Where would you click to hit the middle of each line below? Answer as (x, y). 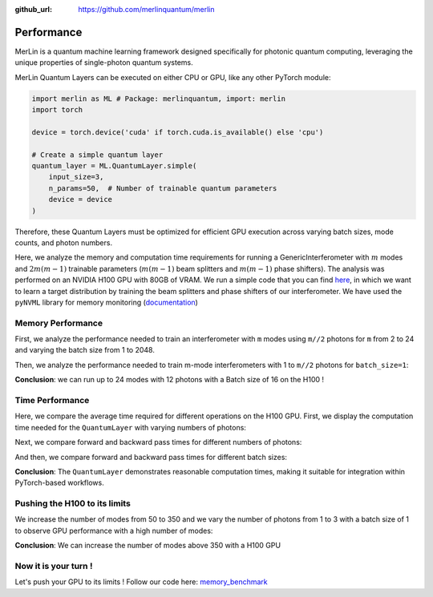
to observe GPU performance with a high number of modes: (114, 530)
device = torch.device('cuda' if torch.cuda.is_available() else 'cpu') (178, 132)
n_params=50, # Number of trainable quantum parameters (163, 188)
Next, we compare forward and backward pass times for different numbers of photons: (158, 442)
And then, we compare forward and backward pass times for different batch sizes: (151, 457)
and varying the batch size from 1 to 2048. (85, 350)
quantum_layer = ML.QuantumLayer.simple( (114, 166)
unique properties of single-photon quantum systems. (104, 63)
